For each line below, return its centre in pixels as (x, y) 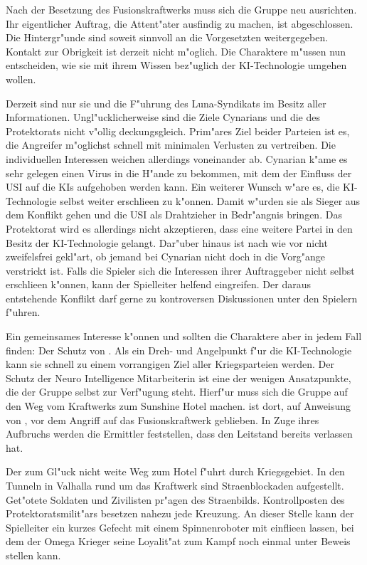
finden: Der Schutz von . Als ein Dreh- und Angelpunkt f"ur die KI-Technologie (179, 350)
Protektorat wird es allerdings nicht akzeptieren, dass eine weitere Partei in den (179, 228)
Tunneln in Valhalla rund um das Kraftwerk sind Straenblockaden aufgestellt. (175, 485)
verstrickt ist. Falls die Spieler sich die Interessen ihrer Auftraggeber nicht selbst (180, 270)
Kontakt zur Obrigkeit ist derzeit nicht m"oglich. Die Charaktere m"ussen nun (176, 51)
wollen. (21, 79)
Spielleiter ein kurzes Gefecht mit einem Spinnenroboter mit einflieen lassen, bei (180, 527)
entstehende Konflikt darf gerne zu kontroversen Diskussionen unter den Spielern (182, 298)
